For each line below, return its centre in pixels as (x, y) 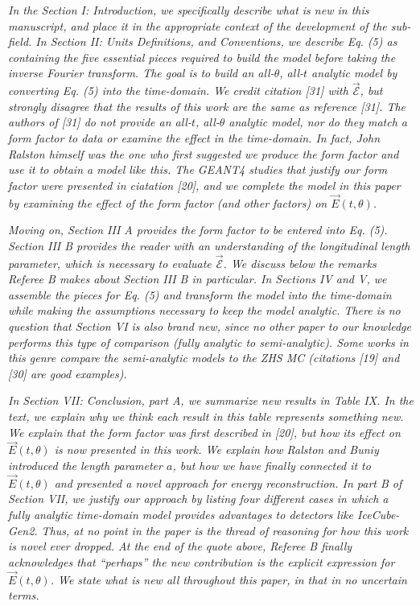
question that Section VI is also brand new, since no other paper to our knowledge (210, 326)
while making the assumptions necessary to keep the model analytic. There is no (204, 310)
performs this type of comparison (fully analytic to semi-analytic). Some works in (208, 342)
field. (20, 41)
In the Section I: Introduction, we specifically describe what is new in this (189, 10)
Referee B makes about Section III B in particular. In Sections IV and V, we (198, 279)
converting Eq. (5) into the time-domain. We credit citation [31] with (178, 91)
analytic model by (354, 73)
